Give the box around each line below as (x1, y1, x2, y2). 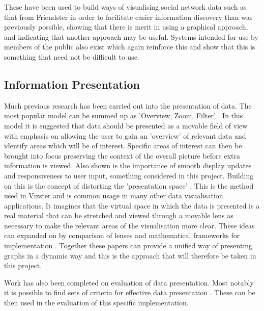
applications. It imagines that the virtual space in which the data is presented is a (4, 200, 260, 211)
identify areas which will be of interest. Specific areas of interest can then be (4, 140, 242, 151)
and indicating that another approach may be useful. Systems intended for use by (4, 31, 258, 42)
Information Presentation (4, 76, 140, 92)
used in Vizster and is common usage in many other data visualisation (4, 190, 223, 201)
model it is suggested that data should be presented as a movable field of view (4, 120, 248, 131)
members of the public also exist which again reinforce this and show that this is (4, 41, 255, 52)
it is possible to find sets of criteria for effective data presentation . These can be (4, 287, 255, 298)
